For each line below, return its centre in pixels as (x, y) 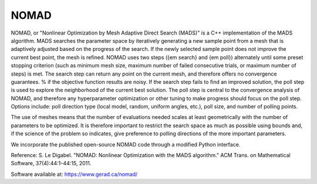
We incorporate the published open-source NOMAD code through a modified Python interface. (126, 144)
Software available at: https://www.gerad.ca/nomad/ (74, 174)
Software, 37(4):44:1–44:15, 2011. (51, 163)
